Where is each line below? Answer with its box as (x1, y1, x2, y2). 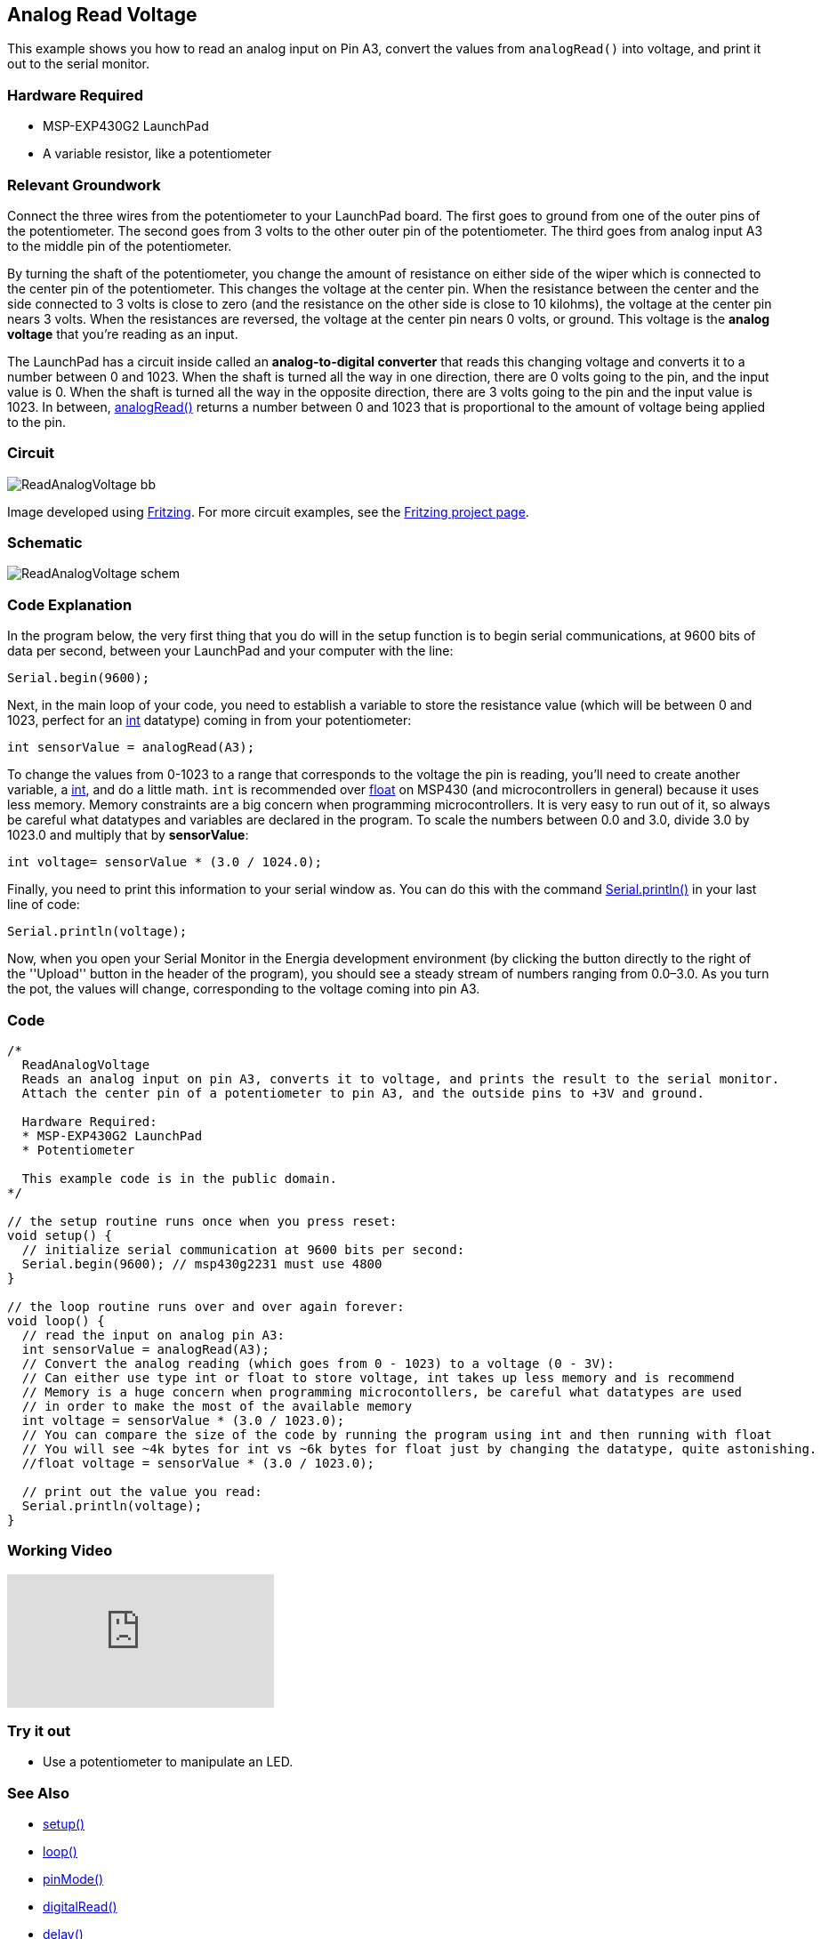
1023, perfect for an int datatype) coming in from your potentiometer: (7, 712, 412, 728)
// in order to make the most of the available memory (21, 1398, 413, 1413)
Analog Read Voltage (7, 4, 197, 26)
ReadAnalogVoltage (21, 1057, 150, 1072)
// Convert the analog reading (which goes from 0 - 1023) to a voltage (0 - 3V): (21, 1356, 615, 1371)
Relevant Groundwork (7, 175, 161, 194)
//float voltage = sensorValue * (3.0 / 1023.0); (21, 1455, 375, 1470)
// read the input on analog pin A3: (21, 1327, 285, 1342)
